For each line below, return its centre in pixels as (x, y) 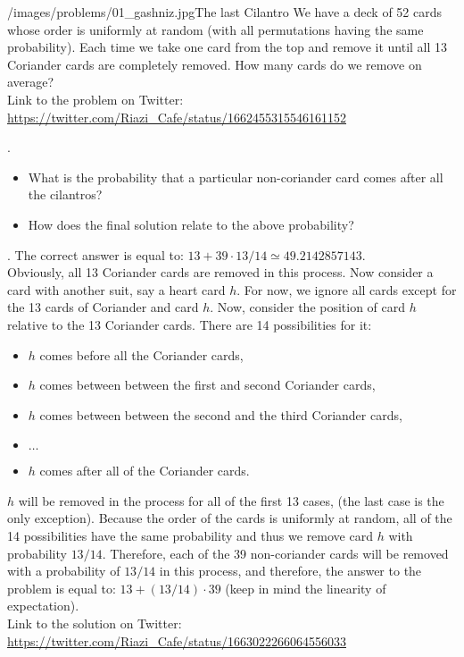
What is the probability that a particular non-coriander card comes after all (236, 177)
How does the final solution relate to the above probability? (191, 224)
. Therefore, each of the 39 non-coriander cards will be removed (275, 553)
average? (31, 82)
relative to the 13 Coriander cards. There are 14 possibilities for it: (190, 324)
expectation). (43, 606)
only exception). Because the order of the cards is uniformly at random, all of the (230, 518)
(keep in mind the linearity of (306, 588)
